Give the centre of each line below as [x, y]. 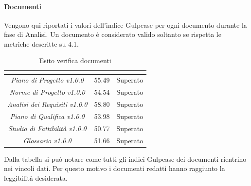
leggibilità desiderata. [36, 178]
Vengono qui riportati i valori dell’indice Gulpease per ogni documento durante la [125, 25]
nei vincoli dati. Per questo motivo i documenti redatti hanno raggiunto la [115, 168]
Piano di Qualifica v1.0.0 [47, 116]
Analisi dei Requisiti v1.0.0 [47, 104]
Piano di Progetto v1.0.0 [47, 80]
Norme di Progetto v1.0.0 [47, 92]
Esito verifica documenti [75, 60]
